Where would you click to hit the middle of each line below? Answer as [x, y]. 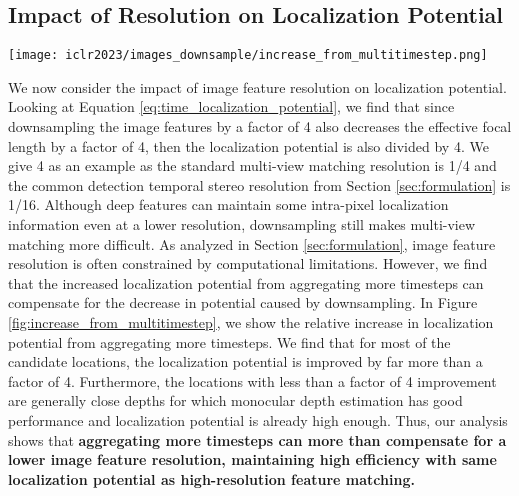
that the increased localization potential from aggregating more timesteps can [246, 282]
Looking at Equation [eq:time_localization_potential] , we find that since [231, 106]
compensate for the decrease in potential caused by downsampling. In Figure [243, 302]
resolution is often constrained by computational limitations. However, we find [248, 263]
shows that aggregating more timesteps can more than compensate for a [257, 439]
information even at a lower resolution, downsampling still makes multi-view [242, 224]
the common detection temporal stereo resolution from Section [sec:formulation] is [259, 184]
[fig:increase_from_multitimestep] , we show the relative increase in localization [251, 321]
